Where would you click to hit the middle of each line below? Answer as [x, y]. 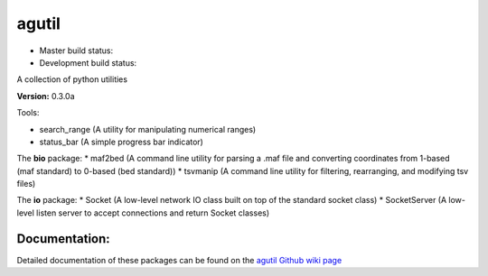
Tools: [28, 113]
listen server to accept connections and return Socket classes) [153, 213]
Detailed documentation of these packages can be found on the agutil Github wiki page [179, 260]
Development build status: [88, 62]
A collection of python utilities [72, 79]
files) [26, 184]
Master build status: [76, 51]
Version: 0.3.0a [46, 96]
